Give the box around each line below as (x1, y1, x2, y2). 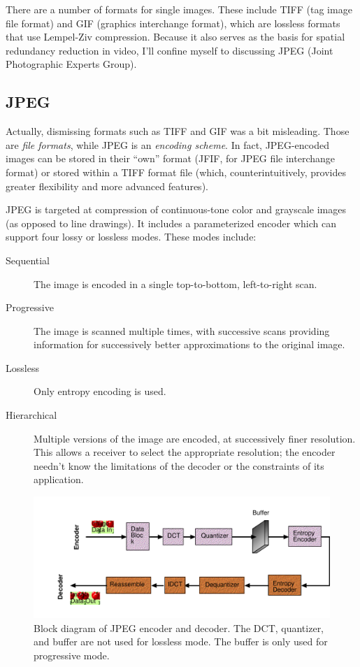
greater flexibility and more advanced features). (6, 178, 208, 193)
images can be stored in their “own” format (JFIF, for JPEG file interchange (6, 151, 336, 166)
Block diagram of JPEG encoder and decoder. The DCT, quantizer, (34, 620, 324, 635)
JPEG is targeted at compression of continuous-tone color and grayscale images (6, 202, 346, 217)
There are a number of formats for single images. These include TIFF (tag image (6, 2, 352, 16)
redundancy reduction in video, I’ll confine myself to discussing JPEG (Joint (6, 43, 333, 57)
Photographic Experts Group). (6, 57, 137, 71)
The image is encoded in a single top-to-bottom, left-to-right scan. (34, 276, 317, 291)
